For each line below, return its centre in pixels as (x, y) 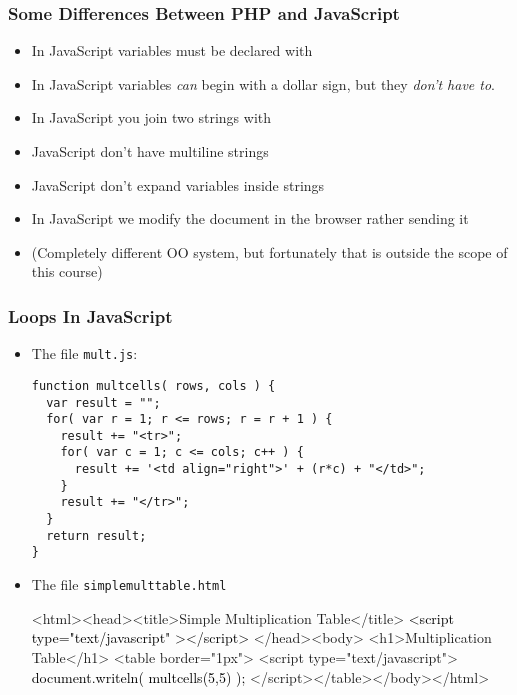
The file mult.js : (84, 353)
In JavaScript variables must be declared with (172, 50)
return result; (96, 535)
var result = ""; (103, 402)
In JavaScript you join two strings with (151, 117)
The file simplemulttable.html (129, 584)
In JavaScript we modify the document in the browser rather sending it (250, 218)
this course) (67, 271)
